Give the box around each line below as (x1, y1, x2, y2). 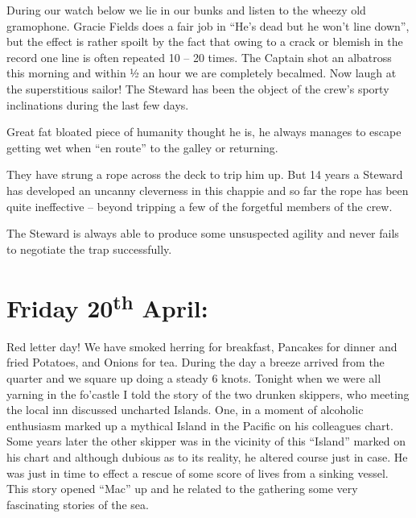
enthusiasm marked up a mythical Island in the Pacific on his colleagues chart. (6, 416, 393, 433)
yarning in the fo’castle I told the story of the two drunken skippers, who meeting (6, 385, 410, 402)
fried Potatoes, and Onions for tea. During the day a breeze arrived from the (6, 354, 385, 371)
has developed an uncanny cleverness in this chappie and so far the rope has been (6, 181, 409, 198)
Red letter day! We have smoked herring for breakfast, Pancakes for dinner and (6, 338, 397, 354)
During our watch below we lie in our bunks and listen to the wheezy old (6, 2, 366, 18)
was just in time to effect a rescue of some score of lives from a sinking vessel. (6, 464, 389, 481)
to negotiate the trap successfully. (6, 240, 172, 257)
